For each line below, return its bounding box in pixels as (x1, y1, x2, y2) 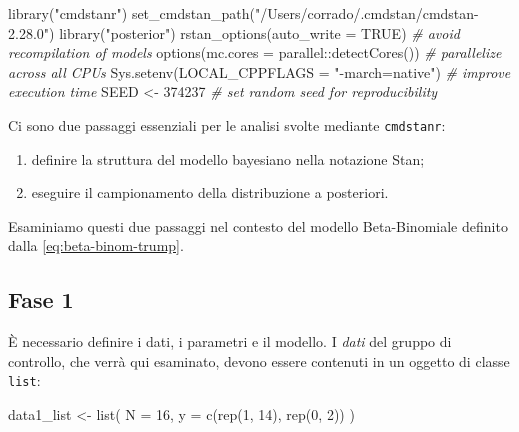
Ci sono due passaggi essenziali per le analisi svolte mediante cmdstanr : (8, 114, 446, 135)
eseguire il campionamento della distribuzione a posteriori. (31, 182, 389, 203)
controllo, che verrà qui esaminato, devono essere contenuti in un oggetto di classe (8, 350, 510, 371)
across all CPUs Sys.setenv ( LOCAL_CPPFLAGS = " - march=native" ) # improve (8, 61, 511, 82)
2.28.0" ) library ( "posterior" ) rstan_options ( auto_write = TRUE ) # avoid (8, 22, 460, 43)
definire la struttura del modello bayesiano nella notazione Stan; (31, 148, 425, 169)
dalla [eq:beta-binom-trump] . (8, 235, 184, 256)
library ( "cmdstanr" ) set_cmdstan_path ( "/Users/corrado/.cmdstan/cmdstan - (8, 3, 479, 23)
